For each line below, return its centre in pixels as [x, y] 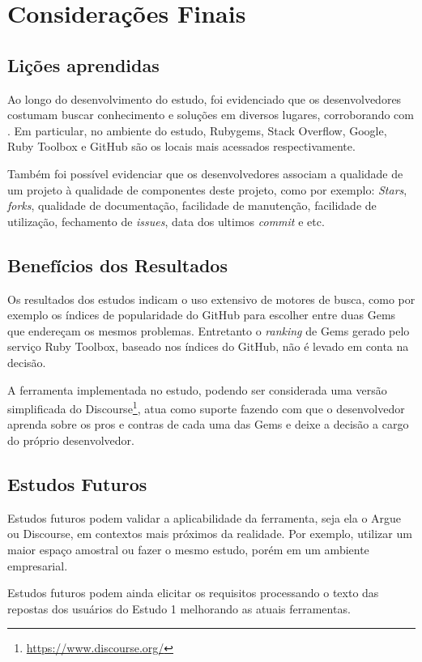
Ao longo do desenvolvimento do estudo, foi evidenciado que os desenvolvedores [205, 98]
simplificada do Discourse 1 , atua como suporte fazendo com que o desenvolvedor [206, 407]
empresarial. [38, 565]
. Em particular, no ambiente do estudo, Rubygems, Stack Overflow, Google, [197, 130]
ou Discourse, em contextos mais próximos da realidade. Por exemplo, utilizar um [210, 534]
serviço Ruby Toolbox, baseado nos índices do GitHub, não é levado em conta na [208, 346]
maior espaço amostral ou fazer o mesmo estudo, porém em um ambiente [188, 549]
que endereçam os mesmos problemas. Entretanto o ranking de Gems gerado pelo [209, 330]
